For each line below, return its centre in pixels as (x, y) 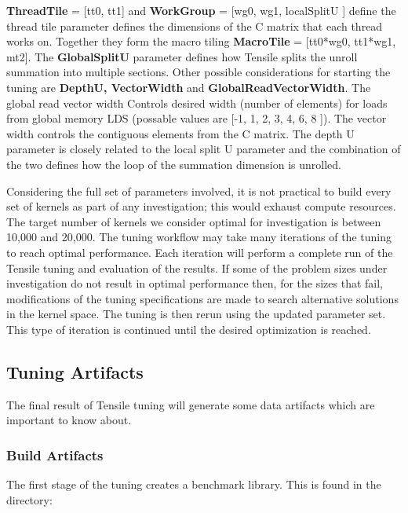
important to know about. (69, 420)
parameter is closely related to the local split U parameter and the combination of (204, 149)
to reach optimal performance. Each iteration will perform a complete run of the (200, 252)
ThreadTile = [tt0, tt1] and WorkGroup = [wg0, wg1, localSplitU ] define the (201, 10)
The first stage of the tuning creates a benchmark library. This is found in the (194, 484)
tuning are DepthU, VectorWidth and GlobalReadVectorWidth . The (189, 87)
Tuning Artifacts (75, 371)
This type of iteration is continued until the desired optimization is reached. (189, 329)
